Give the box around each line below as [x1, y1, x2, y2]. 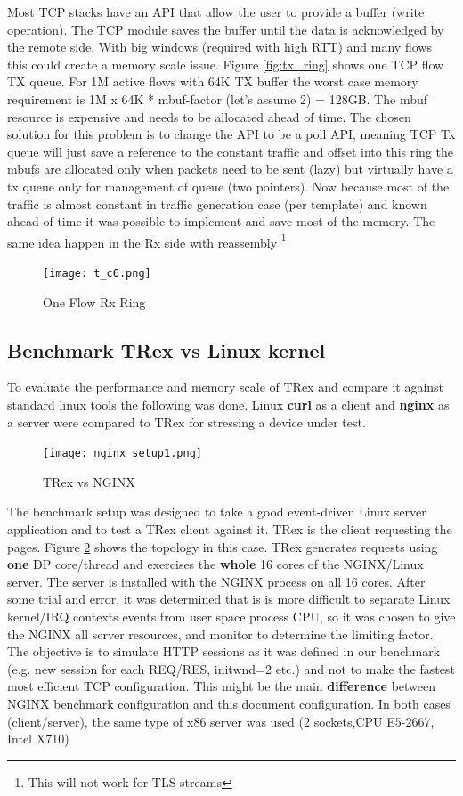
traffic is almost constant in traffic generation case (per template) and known [7, 194, 427, 213]
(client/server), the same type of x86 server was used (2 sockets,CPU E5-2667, [7, 711, 435, 730]
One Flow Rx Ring [43, 292, 146, 311]
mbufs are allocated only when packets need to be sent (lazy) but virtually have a [7, 159, 453, 178]
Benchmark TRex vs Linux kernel [7, 336, 326, 363]
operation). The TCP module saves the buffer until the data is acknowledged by [7, 20, 444, 38]
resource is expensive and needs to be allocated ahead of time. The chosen [7, 107, 411, 126]
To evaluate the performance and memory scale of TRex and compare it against [7, 378, 444, 396]
